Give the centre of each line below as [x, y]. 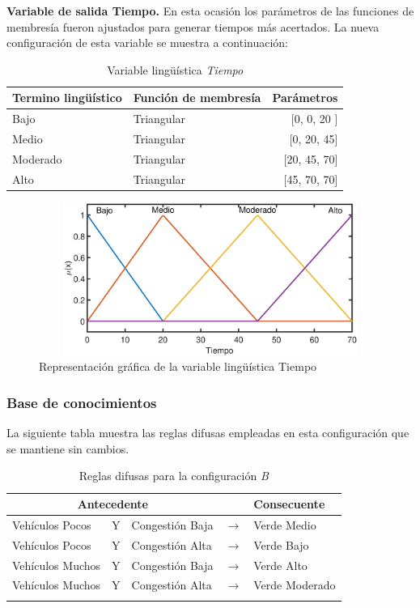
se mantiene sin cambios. [68, 448]
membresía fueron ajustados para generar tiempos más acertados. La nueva [193, 26]
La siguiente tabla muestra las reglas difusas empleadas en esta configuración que [208, 433]
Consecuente [289, 504]
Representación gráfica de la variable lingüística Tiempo [178, 366]
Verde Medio [285, 524]
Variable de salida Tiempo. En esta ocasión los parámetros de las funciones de [210, 11]
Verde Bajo [281, 544]
